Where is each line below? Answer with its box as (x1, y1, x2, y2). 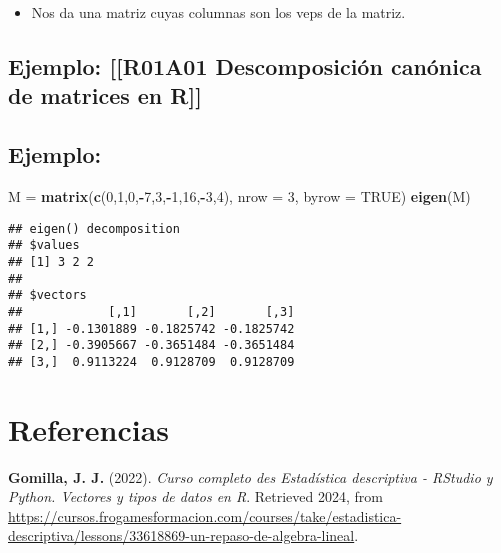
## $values (8, 238, 80, 253)
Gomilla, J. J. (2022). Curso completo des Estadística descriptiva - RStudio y (8, 466, 493, 487)
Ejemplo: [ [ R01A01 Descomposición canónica (8, 50, 482, 81)
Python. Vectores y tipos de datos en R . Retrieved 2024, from (8, 486, 383, 507)
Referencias (8, 408, 170, 449)
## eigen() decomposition (8, 221, 180, 236)
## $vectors (8, 288, 87, 303)
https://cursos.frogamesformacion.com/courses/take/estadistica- (8, 505, 402, 526)
